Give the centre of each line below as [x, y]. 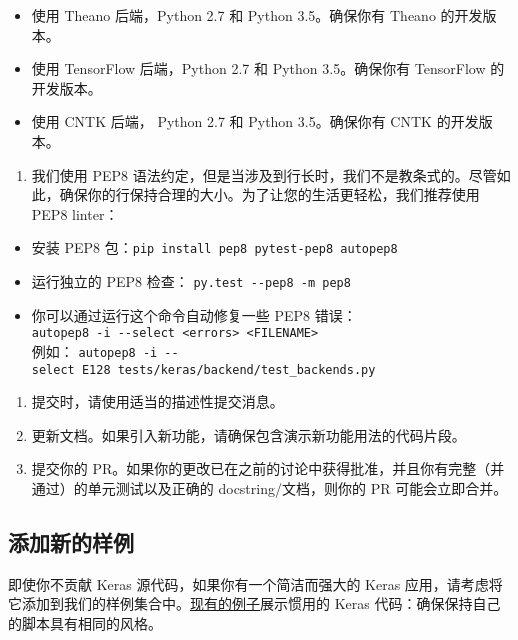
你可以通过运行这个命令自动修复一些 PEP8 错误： [194, 314]
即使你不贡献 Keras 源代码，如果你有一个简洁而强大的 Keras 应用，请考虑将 [255, 583]
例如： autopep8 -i [94, 350]
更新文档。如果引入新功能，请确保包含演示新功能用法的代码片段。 [248, 434]
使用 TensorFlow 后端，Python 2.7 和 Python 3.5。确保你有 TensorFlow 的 [268, 68]
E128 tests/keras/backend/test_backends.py [228, 369]
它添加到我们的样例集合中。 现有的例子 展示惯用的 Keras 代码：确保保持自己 [254, 603]
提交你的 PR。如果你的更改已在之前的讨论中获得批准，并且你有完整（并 [268, 468]
